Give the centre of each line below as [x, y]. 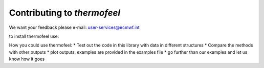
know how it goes [27, 59]
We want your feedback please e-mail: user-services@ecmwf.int [74, 27]
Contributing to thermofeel [65, 13]
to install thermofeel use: [34, 36]
